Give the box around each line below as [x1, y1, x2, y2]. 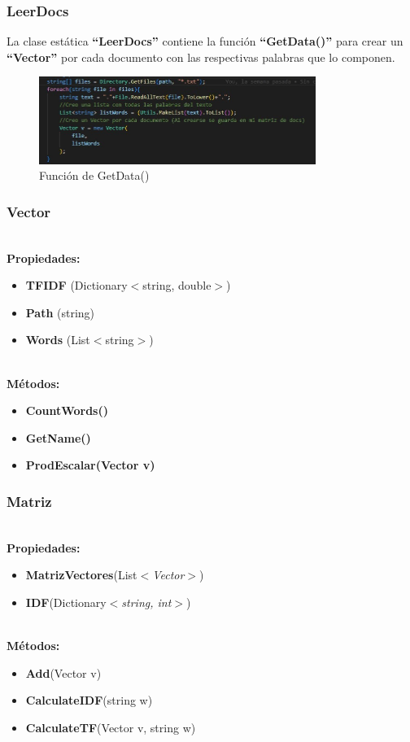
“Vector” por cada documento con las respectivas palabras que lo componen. [7, 48, 395, 65]
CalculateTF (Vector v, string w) [25, 718, 196, 735]
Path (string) [25, 303, 95, 321]
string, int [121, 594, 172, 610]
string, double [142, 277, 212, 294]
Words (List [25, 331, 90, 348]
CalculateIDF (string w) [25, 692, 153, 709]
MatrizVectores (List [25, 566, 137, 583]
